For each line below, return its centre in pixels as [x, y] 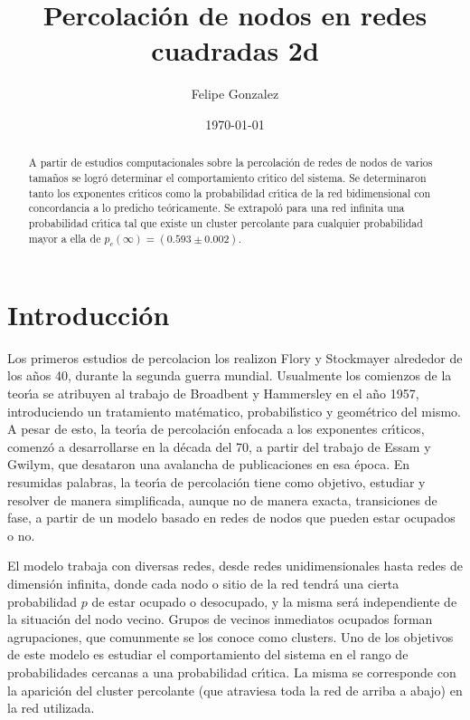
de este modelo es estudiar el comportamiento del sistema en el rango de [208, 654]
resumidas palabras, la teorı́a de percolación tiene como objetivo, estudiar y [216, 482]
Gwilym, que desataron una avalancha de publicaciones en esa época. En [209, 464]
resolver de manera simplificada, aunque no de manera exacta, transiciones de [222, 499]
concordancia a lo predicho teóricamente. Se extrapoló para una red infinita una [216, 208]
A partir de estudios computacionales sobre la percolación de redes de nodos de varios [230, 163]
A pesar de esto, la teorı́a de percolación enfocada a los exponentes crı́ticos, [216, 429]
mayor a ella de [65, 238]
